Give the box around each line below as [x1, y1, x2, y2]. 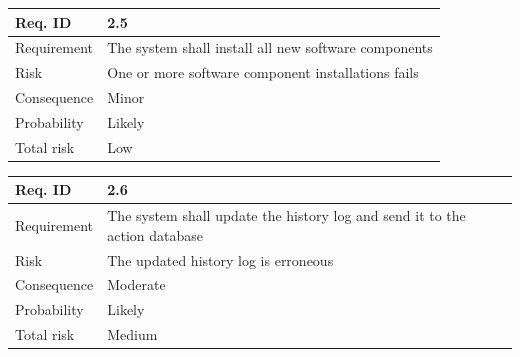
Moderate [107, 274, 166, 295]
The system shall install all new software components [107, 37, 433, 58]
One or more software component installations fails [107, 62, 419, 83]
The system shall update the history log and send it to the [107, 205, 466, 226]
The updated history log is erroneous [107, 249, 334, 270]
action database [107, 224, 203, 245]
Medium [107, 324, 158, 345]
